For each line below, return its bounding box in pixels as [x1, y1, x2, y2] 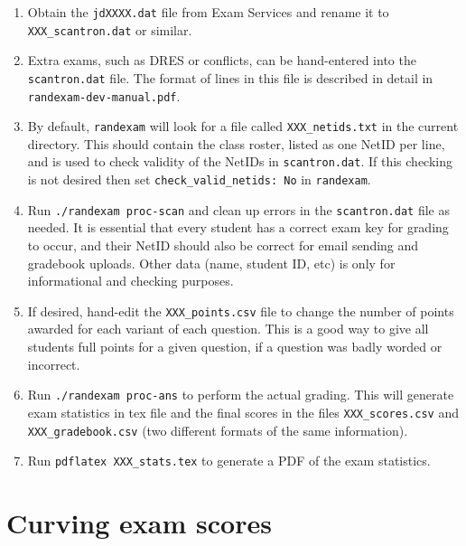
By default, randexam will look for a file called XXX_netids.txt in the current [27, 117, 459, 136]
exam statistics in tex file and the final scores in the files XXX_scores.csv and [27, 402, 459, 421]
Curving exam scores [6, 504, 272, 541]
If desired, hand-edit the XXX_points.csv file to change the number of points [27, 301, 454, 320]
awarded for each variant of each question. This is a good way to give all [27, 319, 429, 338]
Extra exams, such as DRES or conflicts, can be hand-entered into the [27, 51, 416, 70]
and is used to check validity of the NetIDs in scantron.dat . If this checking [27, 152, 453, 171]
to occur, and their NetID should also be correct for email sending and [27, 236, 419, 255]
